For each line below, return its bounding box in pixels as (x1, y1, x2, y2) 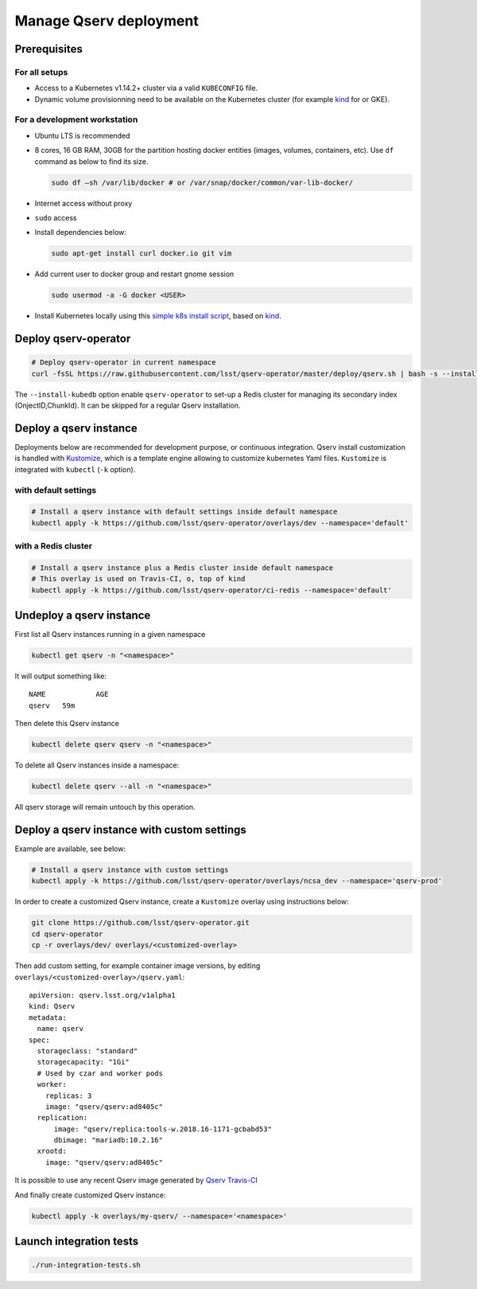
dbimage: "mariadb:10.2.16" (53, 1135, 163, 1145)
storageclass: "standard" (37, 1046, 138, 1055)
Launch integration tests (14, 1235, 139, 1248)
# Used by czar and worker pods (37, 1068, 163, 1078)
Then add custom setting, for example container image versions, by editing (14, 961, 261, 971)
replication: (37, 1113, 88, 1123)
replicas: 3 (45, 1091, 92, 1100)
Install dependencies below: (34, 228, 127, 237)
